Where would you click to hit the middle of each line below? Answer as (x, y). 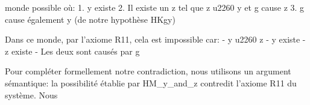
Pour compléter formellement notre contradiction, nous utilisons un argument (148, 71)
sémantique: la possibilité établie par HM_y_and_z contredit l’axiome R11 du (151, 82)
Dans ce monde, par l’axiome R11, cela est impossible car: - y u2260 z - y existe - (155, 39)
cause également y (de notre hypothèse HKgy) (90, 19)
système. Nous (31, 94)
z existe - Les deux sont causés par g (72, 51)
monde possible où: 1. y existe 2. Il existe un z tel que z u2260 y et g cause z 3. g (155, 7)
